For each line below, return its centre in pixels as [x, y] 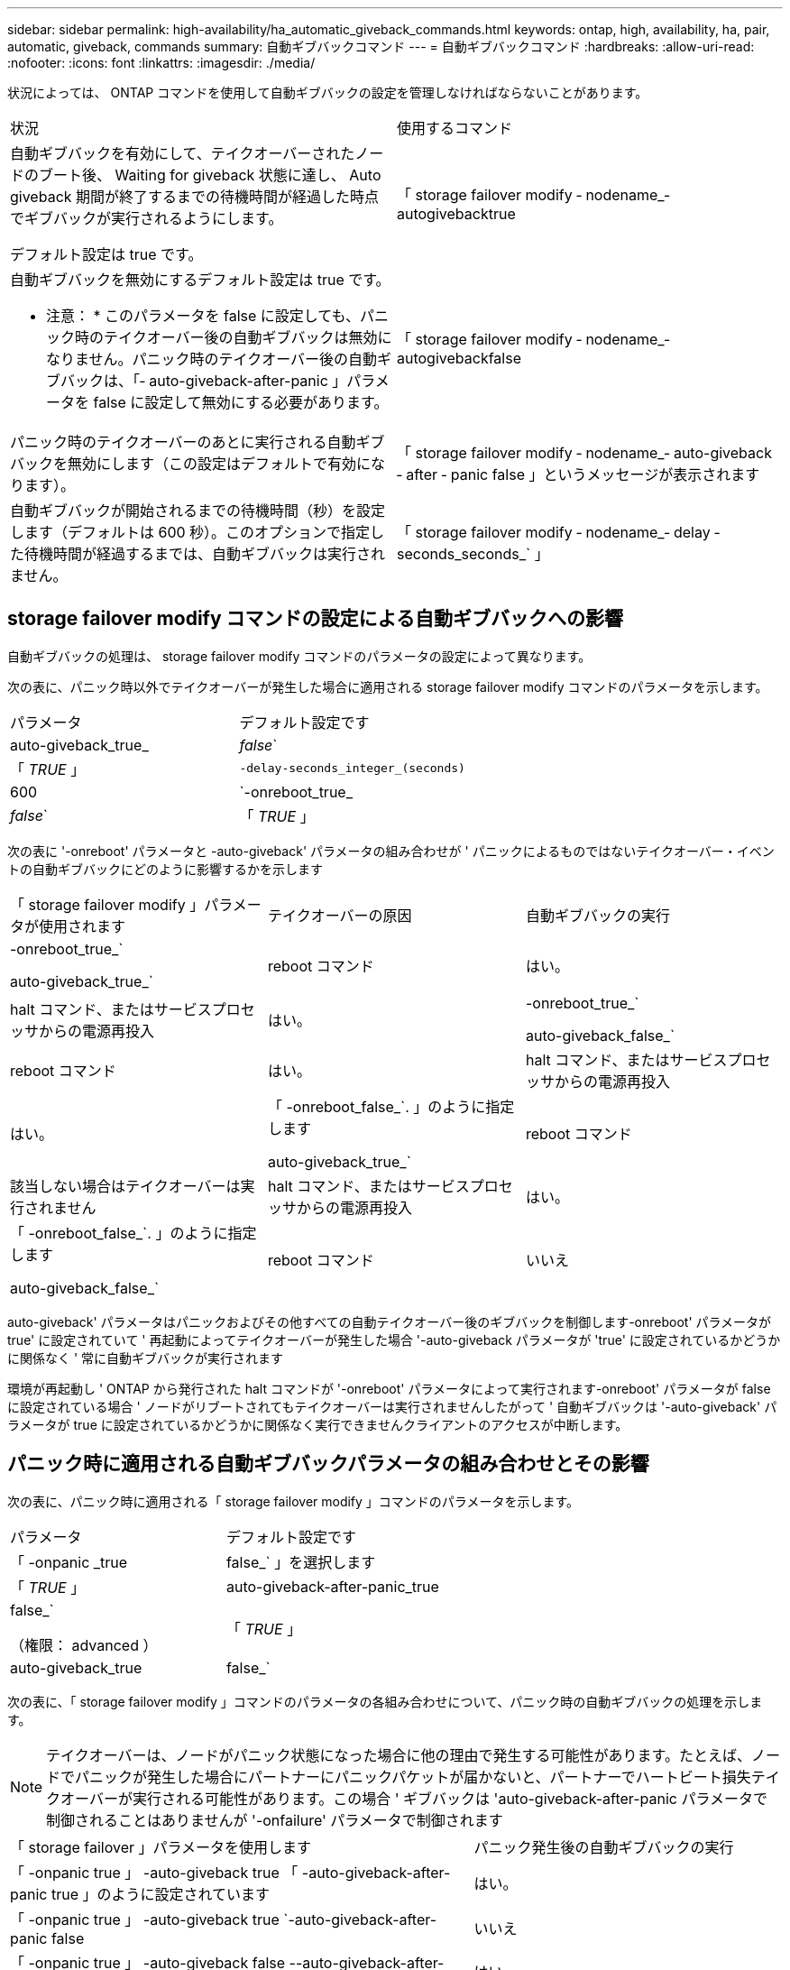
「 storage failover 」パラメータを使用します [161, 1847]
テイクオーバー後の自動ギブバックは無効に [248, 337]
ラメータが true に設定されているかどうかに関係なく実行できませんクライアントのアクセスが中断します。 [318, 1424]
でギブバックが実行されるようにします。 [147, 218]
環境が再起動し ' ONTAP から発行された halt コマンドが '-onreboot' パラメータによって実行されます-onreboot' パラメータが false [389, 1388]
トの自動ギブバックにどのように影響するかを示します [165, 869]
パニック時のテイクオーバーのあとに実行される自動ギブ [197, 442]
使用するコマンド [455, 128]
